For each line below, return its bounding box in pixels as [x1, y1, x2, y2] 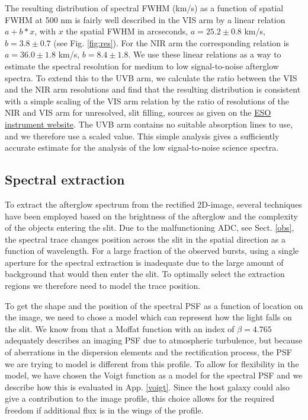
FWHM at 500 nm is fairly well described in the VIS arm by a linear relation [5, 13, 285, 26]
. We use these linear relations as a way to [128, 48, 281, 61]
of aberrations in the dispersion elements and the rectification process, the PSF [5, 346, 292, 358]
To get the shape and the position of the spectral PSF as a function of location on [5, 299, 303, 311]
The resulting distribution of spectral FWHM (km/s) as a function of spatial [5, 2, 284, 14]
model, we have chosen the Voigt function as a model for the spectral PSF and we [5, 369, 303, 381]
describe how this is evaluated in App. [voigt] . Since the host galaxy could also [5, 380, 290, 393]
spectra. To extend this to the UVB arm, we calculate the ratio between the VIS [5, 71, 297, 84]
